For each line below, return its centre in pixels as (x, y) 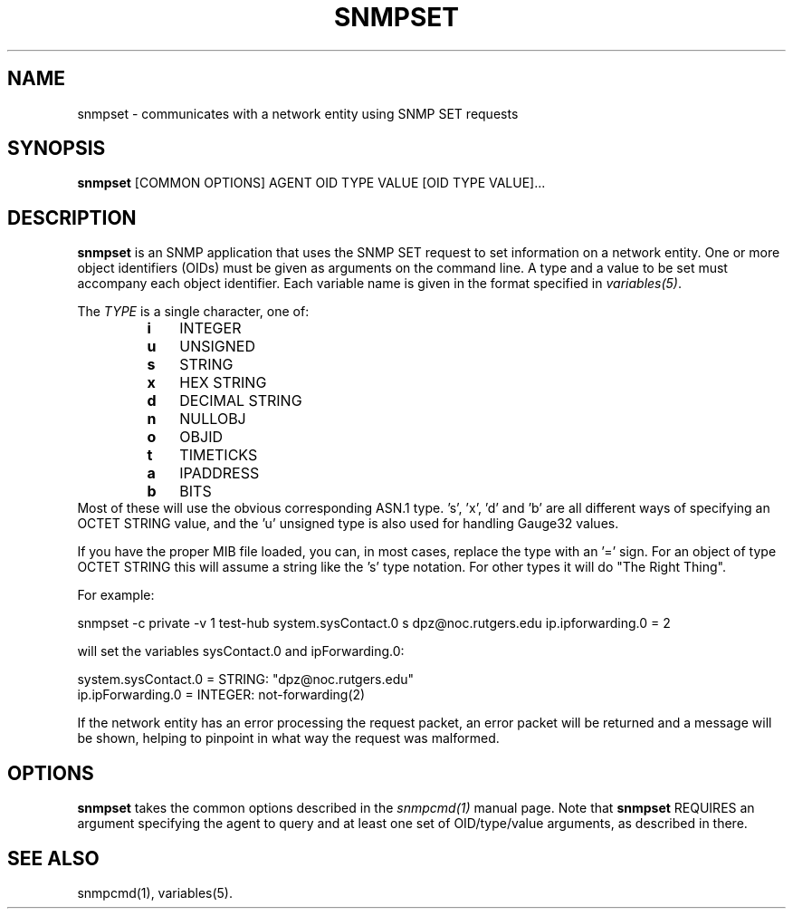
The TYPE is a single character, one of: (193, 312)
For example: (116, 595)
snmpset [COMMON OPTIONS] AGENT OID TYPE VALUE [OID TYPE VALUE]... (311, 183)
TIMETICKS (219, 455)
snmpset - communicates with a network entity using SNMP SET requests (298, 113)
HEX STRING (223, 383)
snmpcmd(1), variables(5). (155, 892)
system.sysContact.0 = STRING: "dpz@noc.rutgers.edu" (246, 680)
